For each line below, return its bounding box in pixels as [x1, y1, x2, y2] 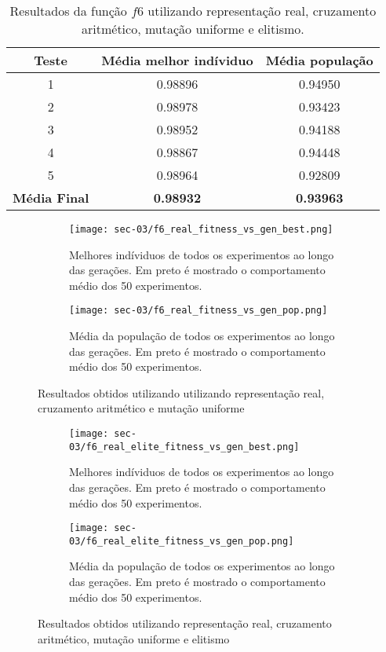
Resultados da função [9, 2, 127, 20]
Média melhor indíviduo [101, 51, 253, 69]
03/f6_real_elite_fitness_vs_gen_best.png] [69, 441, 300, 452]
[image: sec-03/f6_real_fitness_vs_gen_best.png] [69, 224, 333, 235]
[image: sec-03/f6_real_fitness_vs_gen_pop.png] [69, 305, 328, 317]
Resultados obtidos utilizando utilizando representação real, [38, 384, 325, 401]
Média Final [13, 189, 89, 207]
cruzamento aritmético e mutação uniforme [38, 400, 245, 416]
